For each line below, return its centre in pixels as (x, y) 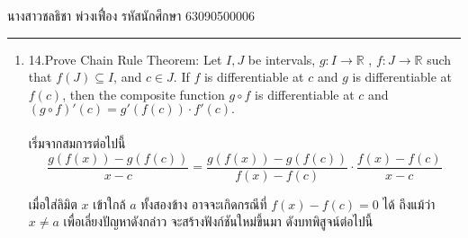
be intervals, (282, 59)
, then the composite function (144, 94)
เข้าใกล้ (109, 203)
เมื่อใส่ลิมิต (53, 203)
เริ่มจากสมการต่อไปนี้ (77, 142)
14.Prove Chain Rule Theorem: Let (125, 59)
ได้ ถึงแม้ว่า (409, 203)
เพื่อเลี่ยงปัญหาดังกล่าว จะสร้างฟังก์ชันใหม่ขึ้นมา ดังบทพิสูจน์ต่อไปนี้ (218, 221)
